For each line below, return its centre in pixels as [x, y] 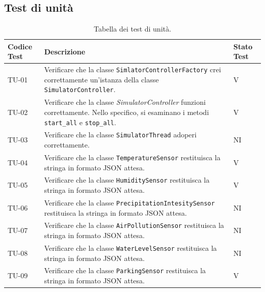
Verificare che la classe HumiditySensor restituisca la [127, 180]
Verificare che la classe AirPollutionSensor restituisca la [134, 225]
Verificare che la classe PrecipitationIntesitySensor [129, 202]
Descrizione [65, 51]
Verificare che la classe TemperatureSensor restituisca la [132, 157]
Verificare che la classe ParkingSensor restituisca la [125, 270]
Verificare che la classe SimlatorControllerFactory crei [132, 69]
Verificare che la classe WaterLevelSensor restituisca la [130, 247]
